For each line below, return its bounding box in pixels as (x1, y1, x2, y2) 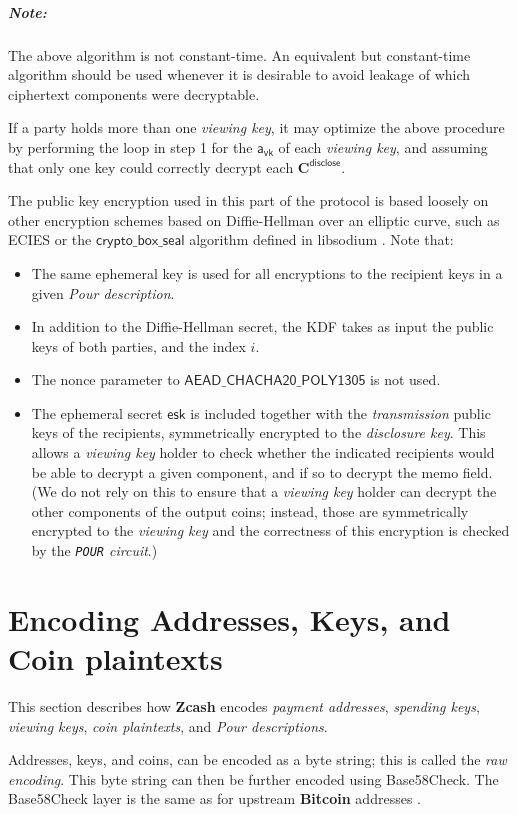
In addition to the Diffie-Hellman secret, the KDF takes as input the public (31, 316, 494, 337)
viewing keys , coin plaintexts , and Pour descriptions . (8, 715, 328, 736)
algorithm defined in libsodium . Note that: (189, 229, 454, 250)
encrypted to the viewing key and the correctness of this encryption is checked (31, 520, 510, 541)
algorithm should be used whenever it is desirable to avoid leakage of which (8, 64, 471, 85)
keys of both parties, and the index (31, 335, 246, 356)
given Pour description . (31, 282, 175, 303)
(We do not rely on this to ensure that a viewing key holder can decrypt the (31, 481, 497, 502)
